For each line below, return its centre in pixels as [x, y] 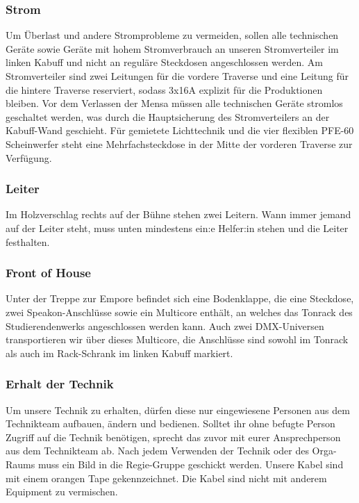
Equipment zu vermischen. [62, 492]
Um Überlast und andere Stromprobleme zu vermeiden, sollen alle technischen [172, 35]
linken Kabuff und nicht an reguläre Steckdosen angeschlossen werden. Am [164, 62]
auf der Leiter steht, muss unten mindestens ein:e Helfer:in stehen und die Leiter [177, 228]
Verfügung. [29, 157]
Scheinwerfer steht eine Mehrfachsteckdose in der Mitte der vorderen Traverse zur [179, 143]
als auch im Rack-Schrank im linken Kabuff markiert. [119, 353]
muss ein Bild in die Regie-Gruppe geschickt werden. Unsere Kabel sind [191, 464]
